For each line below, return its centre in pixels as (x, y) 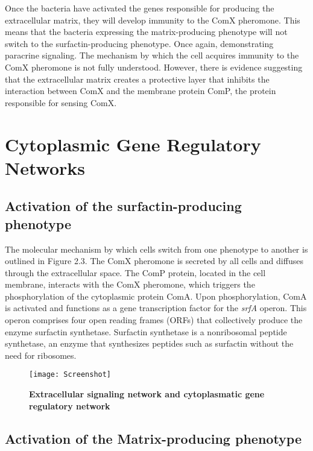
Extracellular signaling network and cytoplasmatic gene (147, 394)
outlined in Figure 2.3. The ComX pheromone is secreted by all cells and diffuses (154, 261)
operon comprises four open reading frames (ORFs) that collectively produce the (154, 320)
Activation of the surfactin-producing (123, 206)
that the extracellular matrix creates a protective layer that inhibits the (137, 79)
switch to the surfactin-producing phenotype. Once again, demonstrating (139, 43)
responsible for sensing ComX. (61, 102)
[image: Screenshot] (70, 375)
